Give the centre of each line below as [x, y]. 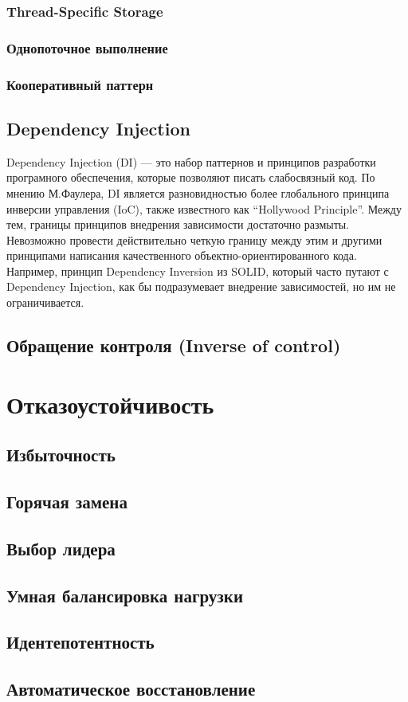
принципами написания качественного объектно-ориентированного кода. [182, 255]
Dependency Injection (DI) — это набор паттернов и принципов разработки [191, 161]
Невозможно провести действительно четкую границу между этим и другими [194, 239]
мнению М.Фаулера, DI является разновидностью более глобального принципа [198, 192]
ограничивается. [45, 302]
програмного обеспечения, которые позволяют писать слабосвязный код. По [191, 177]
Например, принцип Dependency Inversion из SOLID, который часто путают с [198, 271]
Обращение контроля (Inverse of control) [174, 345]
